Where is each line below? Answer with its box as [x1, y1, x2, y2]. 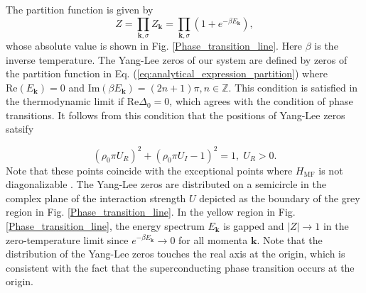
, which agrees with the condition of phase [169, 94, 353, 109]
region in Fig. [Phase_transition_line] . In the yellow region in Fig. [6, 204, 296, 219]
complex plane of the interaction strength [6, 190, 186, 205]
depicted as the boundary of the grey [199, 190, 360, 205]
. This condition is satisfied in [228, 79, 358, 94]
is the [314, 38, 338, 52]
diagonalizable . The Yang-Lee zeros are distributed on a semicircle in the [6, 177, 326, 192]
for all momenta [178, 232, 248, 247]
